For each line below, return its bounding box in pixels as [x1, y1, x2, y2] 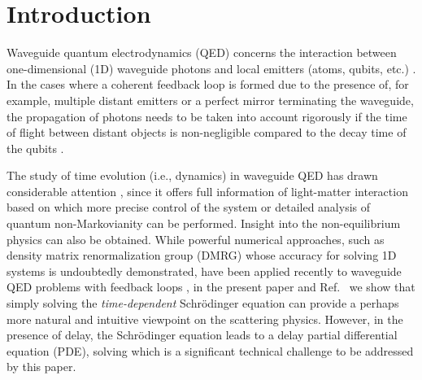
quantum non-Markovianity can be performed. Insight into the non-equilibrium [7, 215, 401, 232]
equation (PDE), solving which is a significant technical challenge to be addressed [7, 342, 414, 359]
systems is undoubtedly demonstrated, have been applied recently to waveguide [7, 262, 402, 279]
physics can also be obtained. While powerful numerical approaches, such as [7, 230, 385, 247]
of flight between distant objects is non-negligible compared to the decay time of [7, 124, 407, 141]
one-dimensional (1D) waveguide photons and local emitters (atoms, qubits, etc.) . [7, 59, 416, 76]
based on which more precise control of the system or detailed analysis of [7, 199, 371, 216]
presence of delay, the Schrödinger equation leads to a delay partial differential [7, 326, 398, 343]
